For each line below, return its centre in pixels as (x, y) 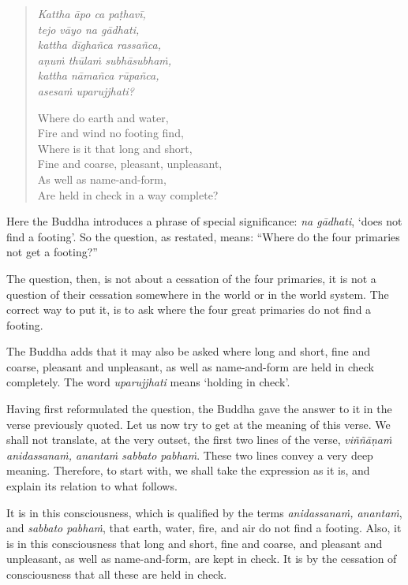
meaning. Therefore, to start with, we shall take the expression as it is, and (188, 470)
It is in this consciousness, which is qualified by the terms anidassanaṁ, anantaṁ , (204, 512)
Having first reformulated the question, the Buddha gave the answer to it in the (199, 409)
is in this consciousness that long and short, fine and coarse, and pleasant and (195, 543)
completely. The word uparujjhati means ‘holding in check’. (148, 382)
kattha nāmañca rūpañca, (98, 75)
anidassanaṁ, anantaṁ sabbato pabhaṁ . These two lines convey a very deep (190, 455)
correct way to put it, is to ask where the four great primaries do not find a (189, 309)
